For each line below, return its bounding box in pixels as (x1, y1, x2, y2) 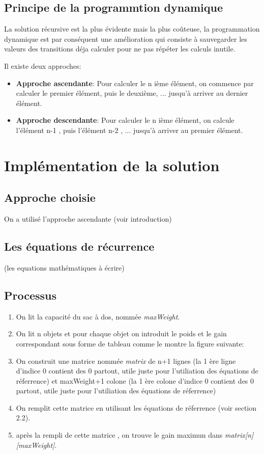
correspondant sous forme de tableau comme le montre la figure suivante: (16, 338, 244, 349)
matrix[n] (224, 430, 254, 440)
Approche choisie (4, 190, 96, 205)
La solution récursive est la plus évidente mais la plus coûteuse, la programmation (4, 23, 260, 34)
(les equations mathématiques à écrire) (4, 262, 125, 273)
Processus (4, 287, 57, 303)
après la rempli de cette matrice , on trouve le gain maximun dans (16, 430, 223, 440)
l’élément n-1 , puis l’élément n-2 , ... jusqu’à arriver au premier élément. (16, 124, 243, 135)
